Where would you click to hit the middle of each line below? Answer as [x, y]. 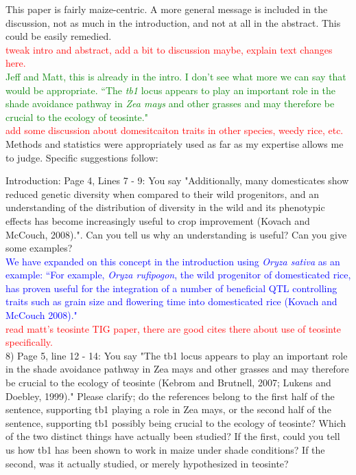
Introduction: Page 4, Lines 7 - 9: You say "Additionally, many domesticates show [177, 180]
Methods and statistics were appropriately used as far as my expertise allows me [175, 143]
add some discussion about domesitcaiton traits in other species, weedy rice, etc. [175, 130]
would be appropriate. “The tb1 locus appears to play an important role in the [171, 90]
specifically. [29, 342]
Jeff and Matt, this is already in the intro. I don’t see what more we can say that [176, 76]
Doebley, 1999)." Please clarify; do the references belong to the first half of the [170, 396]
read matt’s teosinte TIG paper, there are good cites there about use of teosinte [174, 328]
